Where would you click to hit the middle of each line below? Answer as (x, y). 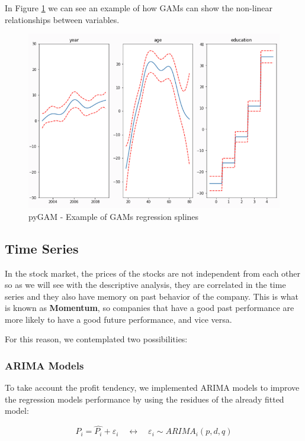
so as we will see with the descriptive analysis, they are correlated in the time (145, 285)
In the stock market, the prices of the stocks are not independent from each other (153, 273)
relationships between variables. (62, 19)
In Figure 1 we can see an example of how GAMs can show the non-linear (139, 8)
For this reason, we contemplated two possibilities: (96, 339)
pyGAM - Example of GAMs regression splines (114, 216)
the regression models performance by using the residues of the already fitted (145, 399)
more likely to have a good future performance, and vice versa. (118, 319)
